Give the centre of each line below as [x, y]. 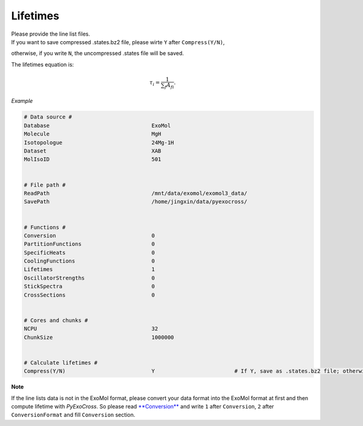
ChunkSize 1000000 [99, 337]
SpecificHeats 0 [90, 252]
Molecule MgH [93, 134]
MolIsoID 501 [93, 159]
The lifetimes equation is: [43, 64]
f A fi [169, 86]
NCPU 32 [91, 329]
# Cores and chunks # [56, 320]
